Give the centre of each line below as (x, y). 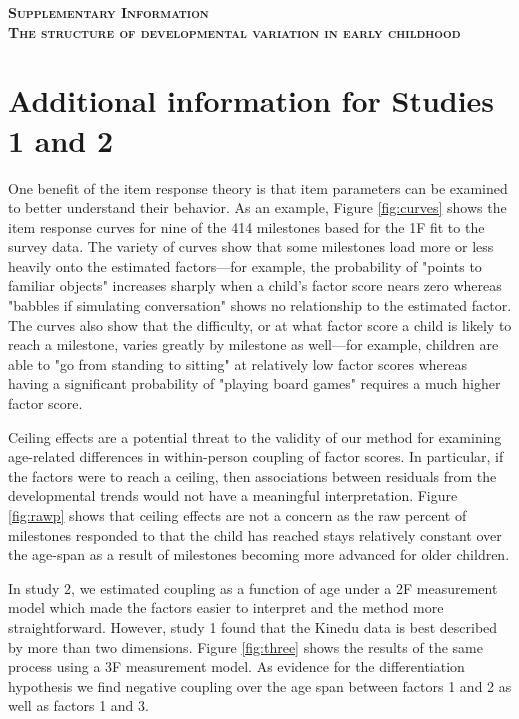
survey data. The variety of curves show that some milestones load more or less (251, 246)
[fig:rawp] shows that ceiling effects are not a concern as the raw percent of (237, 515)
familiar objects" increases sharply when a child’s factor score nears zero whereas (255, 285)
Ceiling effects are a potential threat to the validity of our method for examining (255, 436)
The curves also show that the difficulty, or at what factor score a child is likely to (260, 324)
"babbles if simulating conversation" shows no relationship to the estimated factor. (260, 305)
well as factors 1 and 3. (78, 705)
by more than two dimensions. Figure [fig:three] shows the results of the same (245, 646)
